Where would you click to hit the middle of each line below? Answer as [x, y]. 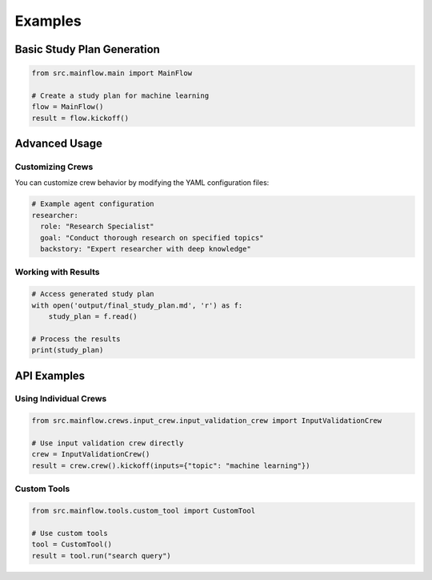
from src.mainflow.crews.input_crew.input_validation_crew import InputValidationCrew [207, 421]
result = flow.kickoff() [80, 118]
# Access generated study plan [93, 294]
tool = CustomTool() [72, 544]
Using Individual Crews [61, 399]
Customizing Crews [54, 167]
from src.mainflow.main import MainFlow [112, 73]
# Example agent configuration [93, 204]
